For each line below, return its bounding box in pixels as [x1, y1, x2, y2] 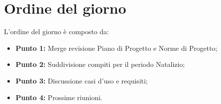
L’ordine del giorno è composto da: [4, 26, 109, 37]
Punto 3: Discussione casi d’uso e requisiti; [15, 75, 148, 85]
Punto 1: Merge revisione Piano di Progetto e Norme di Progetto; [15, 42, 218, 53]
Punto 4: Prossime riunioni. [15, 92, 102, 102]
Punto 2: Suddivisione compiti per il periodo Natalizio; [15, 59, 185, 69]
